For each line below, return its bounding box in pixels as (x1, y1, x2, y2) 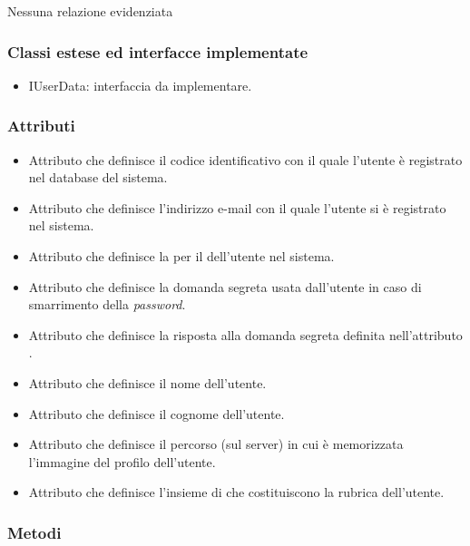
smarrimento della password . (28, 295, 186, 314)
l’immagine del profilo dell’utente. (28, 452, 216, 471)
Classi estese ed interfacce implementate (7, 40, 308, 63)
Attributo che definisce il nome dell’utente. (28, 373, 267, 392)
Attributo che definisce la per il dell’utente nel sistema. (28, 247, 335, 265)
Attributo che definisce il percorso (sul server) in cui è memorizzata (28, 434, 404, 453)
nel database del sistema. (28, 168, 168, 187)
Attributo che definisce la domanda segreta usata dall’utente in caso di (28, 277, 422, 296)
